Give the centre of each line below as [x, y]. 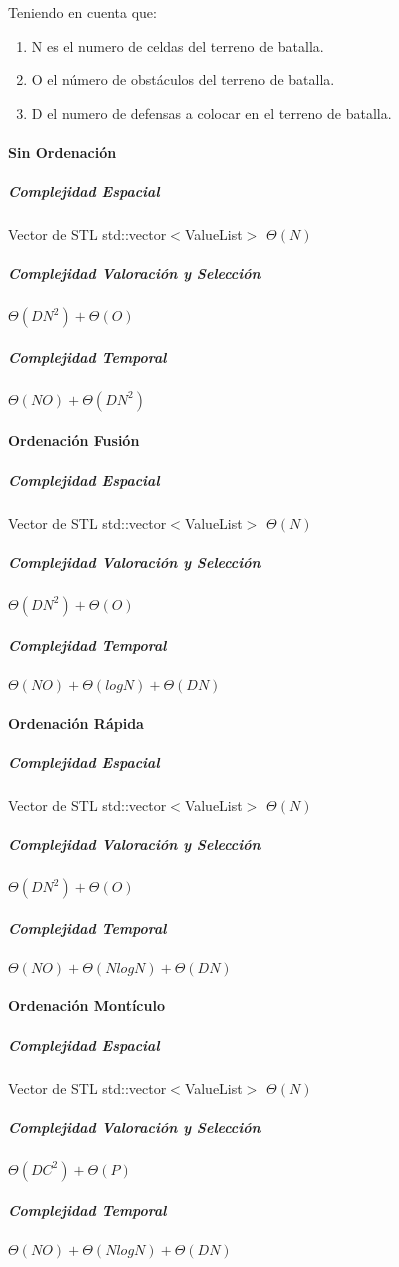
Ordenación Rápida [76, 722]
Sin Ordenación [62, 151]
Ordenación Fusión [74, 440]
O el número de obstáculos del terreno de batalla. [183, 79]
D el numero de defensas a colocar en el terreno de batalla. [211, 112]
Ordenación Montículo [86, 1005]
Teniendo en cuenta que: [82, 12]
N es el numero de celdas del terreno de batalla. [177, 45]
